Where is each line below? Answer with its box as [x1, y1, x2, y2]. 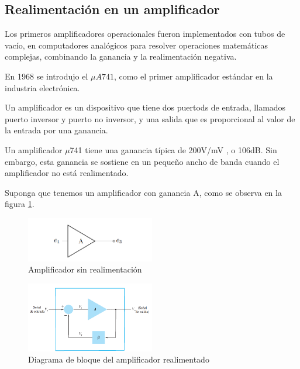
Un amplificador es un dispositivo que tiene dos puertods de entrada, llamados [5, 101, 286, 113]
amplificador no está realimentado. [5, 167, 129, 179]
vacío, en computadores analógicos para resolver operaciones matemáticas [5, 39, 268, 51]
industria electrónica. [5, 81, 80, 94]
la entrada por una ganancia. [5, 124, 108, 136]
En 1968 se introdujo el [5, 70, 88, 82]
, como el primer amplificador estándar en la [113, 70, 273, 82]
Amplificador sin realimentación [28, 263, 142, 275]
